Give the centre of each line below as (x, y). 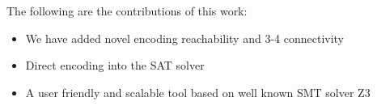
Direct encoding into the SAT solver (115, 65)
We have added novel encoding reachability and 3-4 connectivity (185, 38)
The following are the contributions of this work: (127, 11)
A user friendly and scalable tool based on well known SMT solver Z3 (198, 92)
